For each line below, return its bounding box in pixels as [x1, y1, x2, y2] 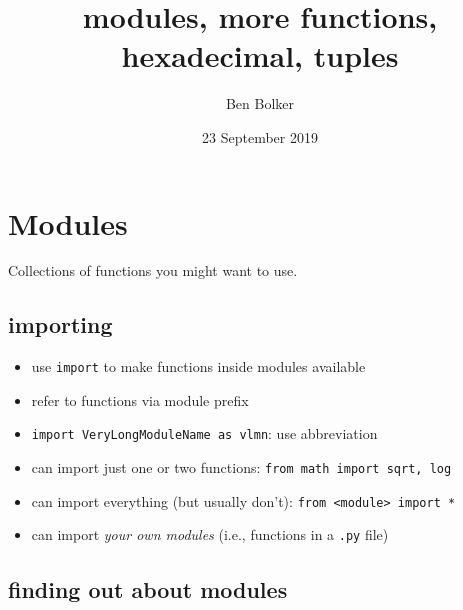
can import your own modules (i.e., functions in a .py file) [31, 524, 389, 545]
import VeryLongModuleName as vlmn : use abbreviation [31, 423, 378, 444]
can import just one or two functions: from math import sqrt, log [31, 457, 452, 478]
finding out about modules [8, 573, 288, 604]
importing [8, 309, 113, 340]
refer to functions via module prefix [31, 389, 249, 410]
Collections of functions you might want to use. [8, 260, 298, 281]
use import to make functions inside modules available [31, 356, 366, 377]
